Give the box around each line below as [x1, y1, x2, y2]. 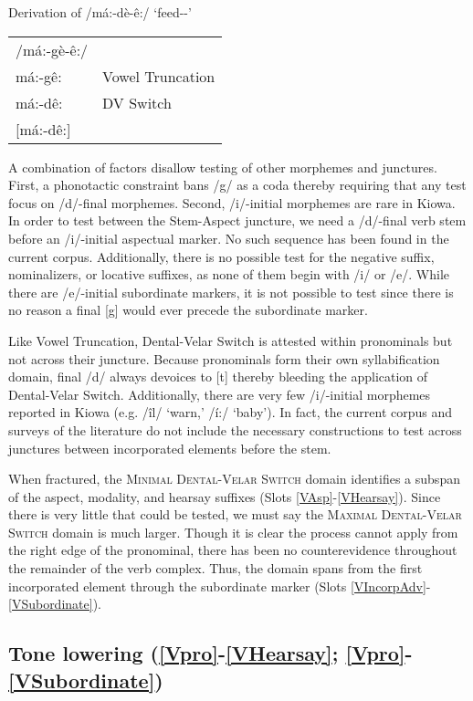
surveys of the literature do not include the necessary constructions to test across [8, 420, 462, 439]
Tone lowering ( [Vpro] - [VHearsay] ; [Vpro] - [8, 639, 413, 667]
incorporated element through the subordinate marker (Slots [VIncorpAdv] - [8, 576, 431, 595]
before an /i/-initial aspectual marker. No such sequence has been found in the [8, 228, 449, 247]
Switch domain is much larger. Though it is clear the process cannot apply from [8, 522, 458, 541]
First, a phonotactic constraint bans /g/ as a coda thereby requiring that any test [8, 175, 467, 194]
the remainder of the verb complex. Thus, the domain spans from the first [8, 559, 423, 578]
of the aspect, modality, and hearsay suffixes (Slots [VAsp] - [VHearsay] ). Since [8, 487, 441, 506]
